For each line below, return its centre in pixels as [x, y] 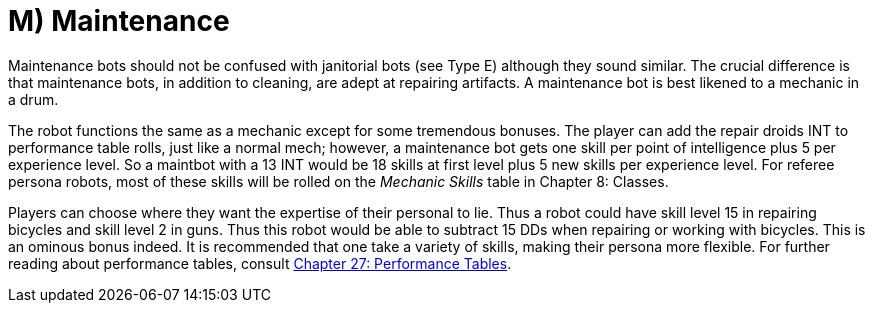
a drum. [33, 99]
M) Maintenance [119, 21]
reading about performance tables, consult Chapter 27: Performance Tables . [260, 263]
